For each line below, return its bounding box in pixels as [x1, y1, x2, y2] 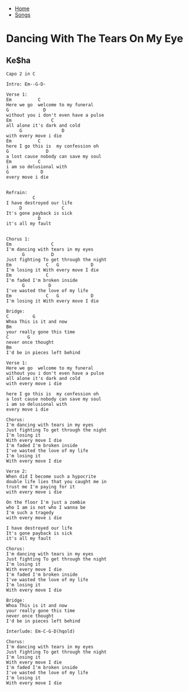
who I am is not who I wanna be [6, 504, 86, 510]
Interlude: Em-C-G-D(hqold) [6, 628, 76, 634]
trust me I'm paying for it [6, 484, 76, 490]
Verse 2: [6, 468, 28, 474]
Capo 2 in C [6, 71, 35, 77]
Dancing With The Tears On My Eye [6, 32, 184, 45]
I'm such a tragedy [6, 510, 54, 516]
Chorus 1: [6, 236, 31, 242]
